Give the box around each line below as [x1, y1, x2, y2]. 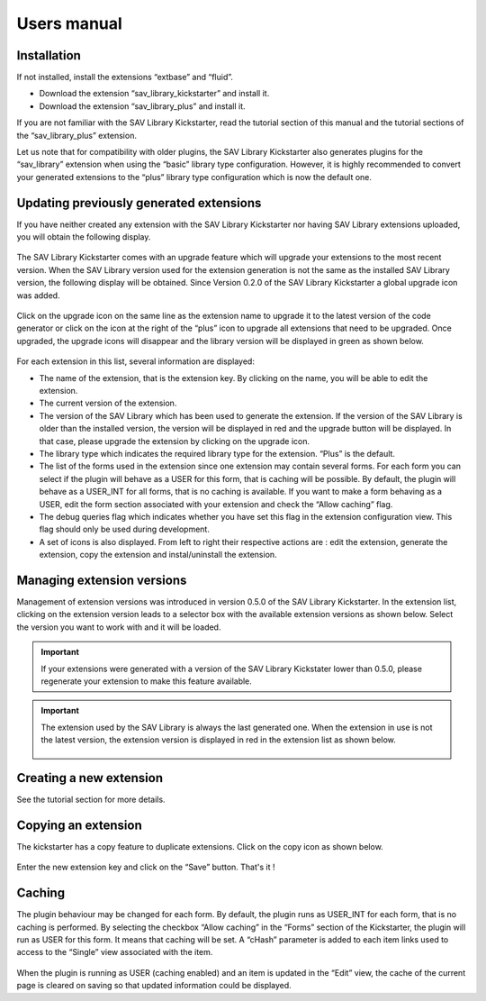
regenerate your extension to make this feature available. [40, 676, 252, 687]
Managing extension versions [16, 572, 187, 587]
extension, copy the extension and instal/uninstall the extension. [39, 550, 278, 560]
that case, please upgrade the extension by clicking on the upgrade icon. [39, 435, 310, 446]
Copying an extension [16, 817, 143, 833]
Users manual [16, 14, 123, 33]
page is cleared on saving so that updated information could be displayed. [16, 980, 292, 991]
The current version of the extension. [39, 397, 177, 409]
